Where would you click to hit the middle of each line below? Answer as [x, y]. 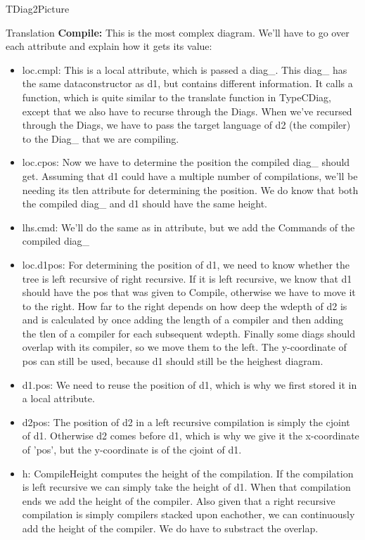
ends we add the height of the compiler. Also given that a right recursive [179, 500]
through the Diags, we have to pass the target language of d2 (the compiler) [186, 125]
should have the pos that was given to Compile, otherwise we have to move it [189, 292]
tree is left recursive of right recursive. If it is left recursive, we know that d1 [187, 278]
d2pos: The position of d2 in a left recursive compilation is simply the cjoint [186, 422]
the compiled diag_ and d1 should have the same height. [145, 204]
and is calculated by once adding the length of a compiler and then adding [183, 320]
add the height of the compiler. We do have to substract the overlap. [170, 528]
